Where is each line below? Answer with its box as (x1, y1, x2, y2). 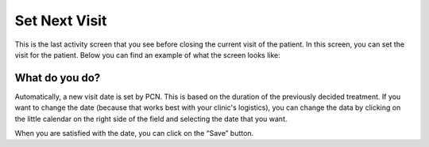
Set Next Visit (14, 12, 107, 29)
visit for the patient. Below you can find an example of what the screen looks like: (14, 50, 281, 59)
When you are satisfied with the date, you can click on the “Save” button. (14, 129, 254, 138)
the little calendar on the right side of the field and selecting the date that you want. (14, 114, 288, 123)
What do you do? (14, 71, 101, 85)
